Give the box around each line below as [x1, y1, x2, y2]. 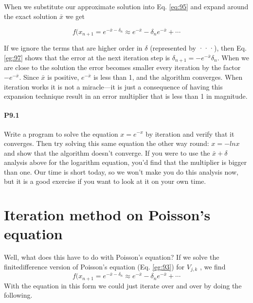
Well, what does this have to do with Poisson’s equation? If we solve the [4, 252, 219, 262]
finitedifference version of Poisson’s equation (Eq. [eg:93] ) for [4, 261, 185, 271]
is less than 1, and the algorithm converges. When [93, 71, 243, 82]
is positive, [47, 71, 79, 82]
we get [65, 11, 85, 21]
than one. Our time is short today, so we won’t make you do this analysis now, [4, 166, 238, 177]
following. [4, 290, 33, 300]
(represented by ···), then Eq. [150, 43, 247, 53]
